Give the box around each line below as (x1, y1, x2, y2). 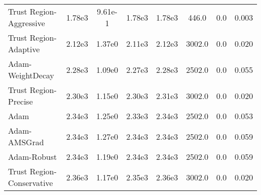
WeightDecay (8, 69, 54, 81)
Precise (8, 95, 33, 107)
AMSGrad (8, 136, 44, 148)
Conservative (8, 177, 53, 188)
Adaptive (8, 43, 40, 55)
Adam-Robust (8, 151, 57, 162)
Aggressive (8, 17, 45, 29)
